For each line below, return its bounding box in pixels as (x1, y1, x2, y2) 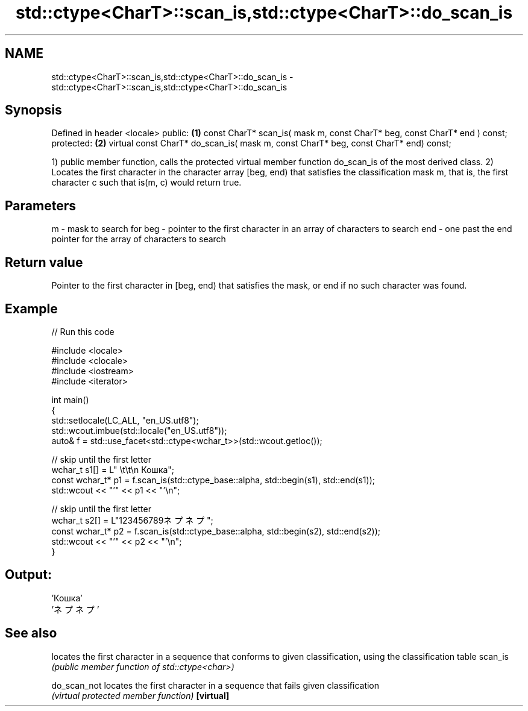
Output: (5, 567, 52, 583)
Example (5, 301, 58, 316)
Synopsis (5, 102, 62, 118)
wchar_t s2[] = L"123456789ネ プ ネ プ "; (51, 515, 213, 525)
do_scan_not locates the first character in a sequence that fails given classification (51, 680, 380, 691)
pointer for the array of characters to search (51, 234, 226, 245)
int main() (51, 394, 89, 405)
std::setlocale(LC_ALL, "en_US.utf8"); (51, 415, 199, 425)
